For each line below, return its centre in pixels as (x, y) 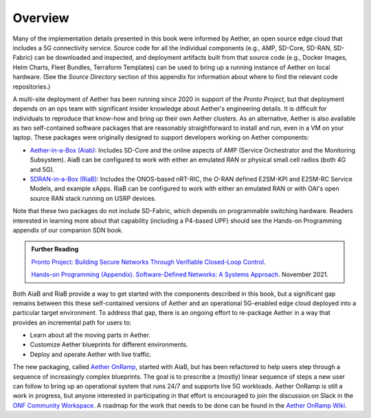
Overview (41, 18)
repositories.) (32, 87)
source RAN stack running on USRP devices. (93, 198)
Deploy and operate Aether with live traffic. (91, 354)
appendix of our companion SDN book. (68, 230)
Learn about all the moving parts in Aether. (90, 335)
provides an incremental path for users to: (72, 322)
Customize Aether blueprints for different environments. (109, 344)
